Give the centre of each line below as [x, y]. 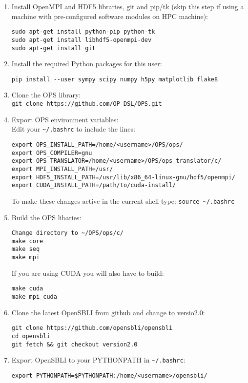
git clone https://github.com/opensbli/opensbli [92, 328]
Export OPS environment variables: [65, 119]
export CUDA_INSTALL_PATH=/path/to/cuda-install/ [94, 185]
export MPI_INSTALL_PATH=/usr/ [62, 169]
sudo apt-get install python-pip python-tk [83, 32]
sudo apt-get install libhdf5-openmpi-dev [82, 40]
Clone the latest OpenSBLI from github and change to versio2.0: [108, 312]
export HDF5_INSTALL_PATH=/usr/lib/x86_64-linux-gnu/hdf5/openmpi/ [123, 177]
